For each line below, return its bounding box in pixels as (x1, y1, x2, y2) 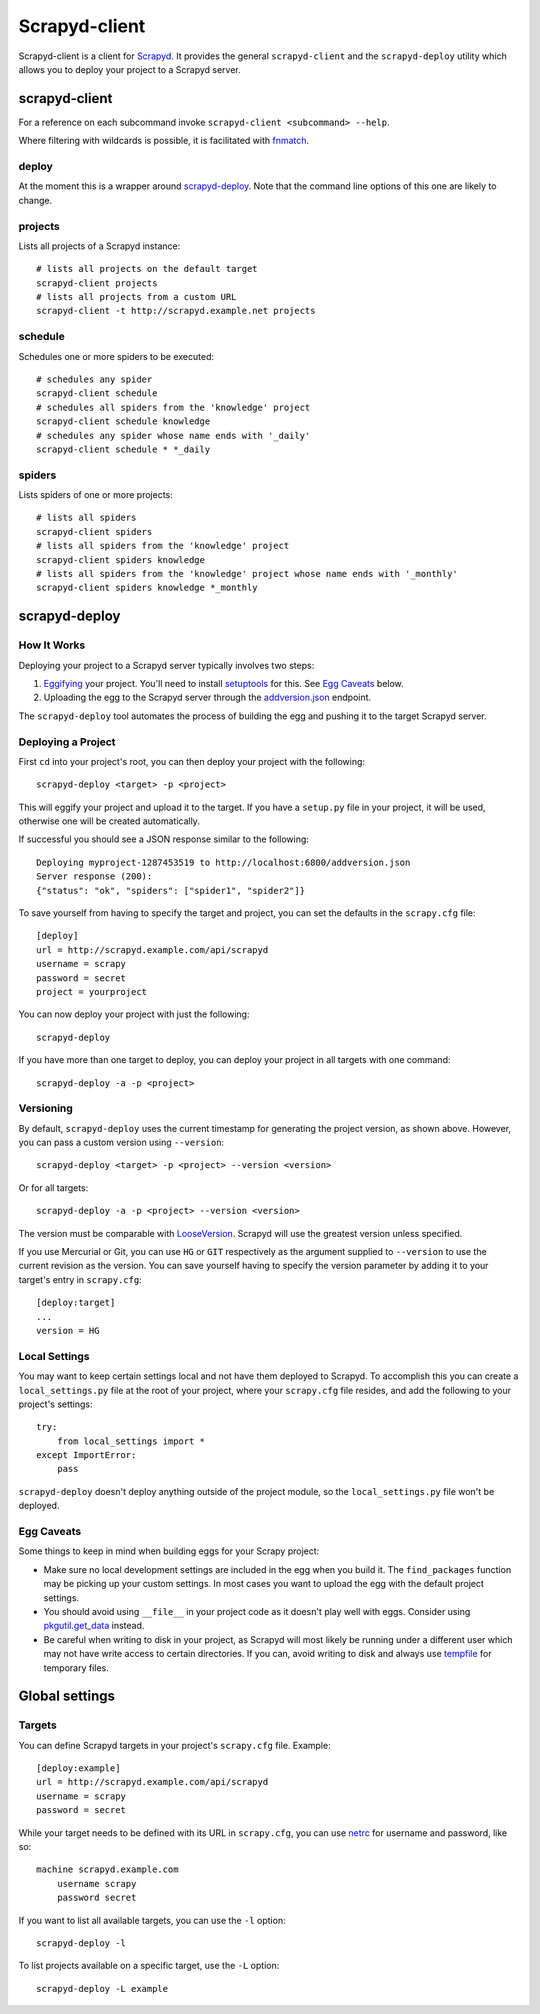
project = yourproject (36, 986, 148, 997)
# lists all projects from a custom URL (36, 291, 237, 303)
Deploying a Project (18, 735, 116, 749)
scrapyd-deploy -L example (36, 1983, 169, 1994)
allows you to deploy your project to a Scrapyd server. (18, 63, 242, 75)
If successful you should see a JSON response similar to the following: (18, 833, 310, 845)
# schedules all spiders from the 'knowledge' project (36, 401, 311, 413)
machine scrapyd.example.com (36, 1864, 179, 1875)
